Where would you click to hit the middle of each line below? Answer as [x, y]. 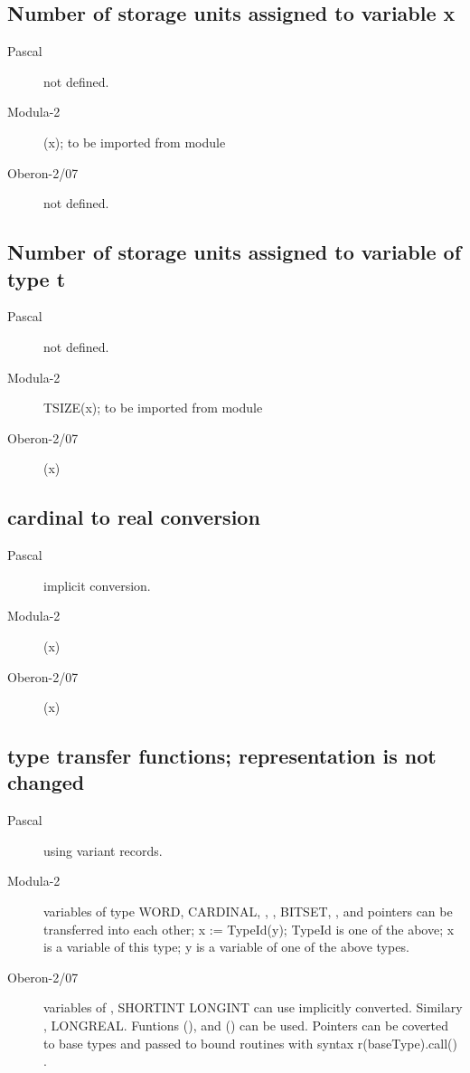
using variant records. [103, 850]
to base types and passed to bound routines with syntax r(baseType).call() [250, 1043]
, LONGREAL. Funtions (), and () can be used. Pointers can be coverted [246, 1026]
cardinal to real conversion [134, 517]
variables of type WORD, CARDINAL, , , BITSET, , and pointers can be [248, 912]
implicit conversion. [97, 585]
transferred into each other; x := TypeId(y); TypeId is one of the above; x [249, 929]
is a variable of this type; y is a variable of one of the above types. [226, 947]
